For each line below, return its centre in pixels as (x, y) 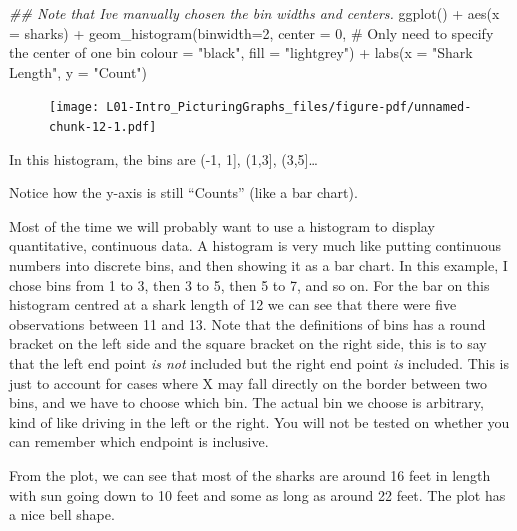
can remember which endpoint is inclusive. (139, 441)
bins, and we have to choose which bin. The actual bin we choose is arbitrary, (246, 402)
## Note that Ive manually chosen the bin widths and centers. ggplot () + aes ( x (254, 13)
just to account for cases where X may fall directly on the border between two (248, 382)
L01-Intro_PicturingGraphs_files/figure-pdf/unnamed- (289, 107)
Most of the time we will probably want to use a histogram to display (222, 225)
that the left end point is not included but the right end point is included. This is (259, 363)
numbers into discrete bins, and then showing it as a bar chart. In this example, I (258, 265)
